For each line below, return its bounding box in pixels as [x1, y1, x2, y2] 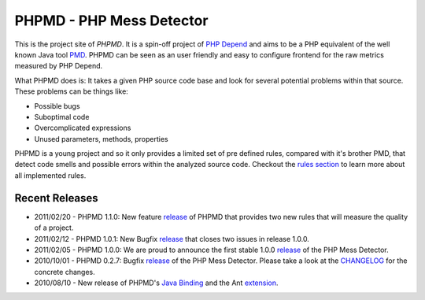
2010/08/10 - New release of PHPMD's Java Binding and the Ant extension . [34, 278, 279, 287]
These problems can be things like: [14, 87, 129, 96]
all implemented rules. [14, 170, 87, 180]
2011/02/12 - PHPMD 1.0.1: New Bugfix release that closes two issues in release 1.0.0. [34, 234, 310, 243]
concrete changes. [34, 267, 95, 276]
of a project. [34, 223, 74, 232]
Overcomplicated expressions [34, 123, 131, 133]
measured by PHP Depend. [14, 61, 103, 71]
